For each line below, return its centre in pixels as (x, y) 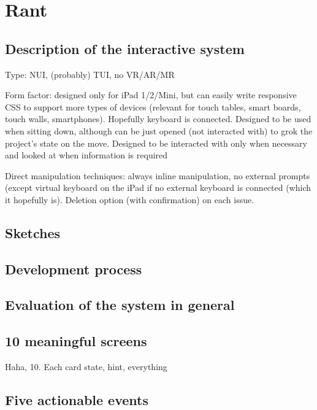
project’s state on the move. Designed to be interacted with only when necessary (156, 143)
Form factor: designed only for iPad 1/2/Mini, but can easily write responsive (151, 95)
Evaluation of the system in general (120, 305)
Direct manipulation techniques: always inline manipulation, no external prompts (158, 175)
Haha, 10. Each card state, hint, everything (86, 367)
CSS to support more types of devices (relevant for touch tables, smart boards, (153, 106)
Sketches (33, 232)
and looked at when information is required (86, 155)
